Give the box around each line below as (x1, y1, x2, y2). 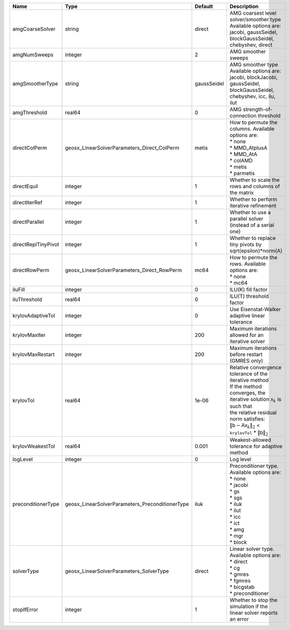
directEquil (12, 183, 38, 190)
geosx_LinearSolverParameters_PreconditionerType (65, 501, 189, 508)
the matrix (229, 189, 254, 196)
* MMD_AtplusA (229, 144, 268, 151)
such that (229, 403, 252, 410)
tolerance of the (229, 370, 268, 377)
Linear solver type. (229, 546, 274, 553)
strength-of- (243, 106, 273, 113)
